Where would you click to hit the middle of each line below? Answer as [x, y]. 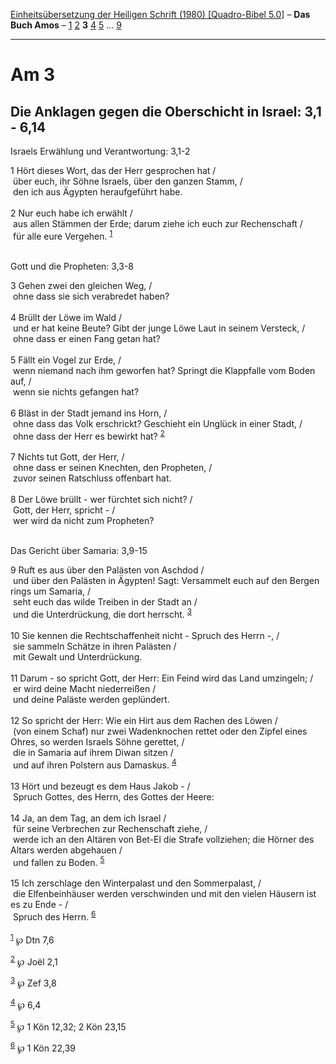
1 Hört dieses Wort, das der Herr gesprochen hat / [113, 170]
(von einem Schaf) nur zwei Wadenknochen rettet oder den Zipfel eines [160, 731]
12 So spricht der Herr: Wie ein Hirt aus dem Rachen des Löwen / [144, 720]
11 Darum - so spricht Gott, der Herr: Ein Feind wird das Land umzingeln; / [162, 678]
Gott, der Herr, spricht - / [64, 510]
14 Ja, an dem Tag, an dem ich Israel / [88, 818]
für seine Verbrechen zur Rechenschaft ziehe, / [110, 828]
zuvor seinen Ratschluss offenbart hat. [92, 478]
